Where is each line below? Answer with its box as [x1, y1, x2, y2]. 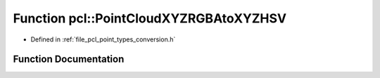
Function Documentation [13, 53, 125, 65]
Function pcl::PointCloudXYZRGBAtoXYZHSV [13, 11, 287, 26]
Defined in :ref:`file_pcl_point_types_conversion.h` [30, 35, 176, 44]
